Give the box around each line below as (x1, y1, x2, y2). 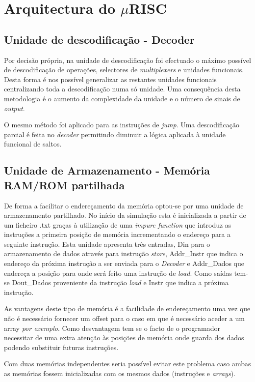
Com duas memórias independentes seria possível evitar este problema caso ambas (4, 358, 251, 369)
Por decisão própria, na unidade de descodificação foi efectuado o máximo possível (4, 55, 251, 65)
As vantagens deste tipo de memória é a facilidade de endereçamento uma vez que (4, 303, 251, 314)
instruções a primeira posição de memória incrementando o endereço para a (4, 229, 231, 239)
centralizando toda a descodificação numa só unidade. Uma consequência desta (4, 84, 241, 94)
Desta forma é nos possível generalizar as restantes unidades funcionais (4, 74, 217, 84)
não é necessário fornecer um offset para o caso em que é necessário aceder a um (4, 313, 245, 323)
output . (4, 103, 25, 113)
